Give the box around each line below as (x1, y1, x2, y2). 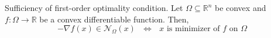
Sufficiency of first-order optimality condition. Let (5, 2, 183, 13)
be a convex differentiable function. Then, (39, 13, 189, 25)
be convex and (214, 2, 266, 13)
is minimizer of (166, 25, 220, 33)
